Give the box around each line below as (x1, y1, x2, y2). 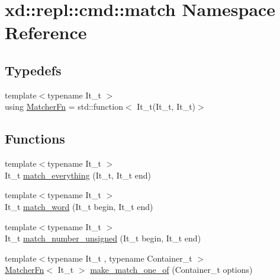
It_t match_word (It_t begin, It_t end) (5, 200, 153, 212)
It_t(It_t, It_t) (137, 100, 196, 113)
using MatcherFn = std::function (5, 100, 123, 113)
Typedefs (5, 61, 62, 79)
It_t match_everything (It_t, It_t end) (5, 168, 151, 181)
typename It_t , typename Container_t (47, 252, 192, 264)
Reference (5, 20, 87, 44)
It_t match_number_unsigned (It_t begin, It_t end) (5, 232, 201, 244)
